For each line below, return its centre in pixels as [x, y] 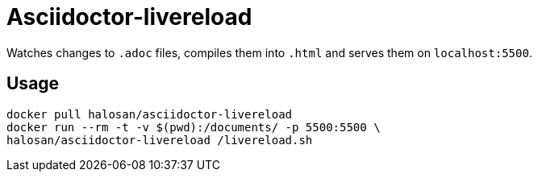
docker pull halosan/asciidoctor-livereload [150, 114]
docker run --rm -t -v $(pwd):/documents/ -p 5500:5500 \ [194, 127]
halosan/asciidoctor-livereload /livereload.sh [160, 140]
